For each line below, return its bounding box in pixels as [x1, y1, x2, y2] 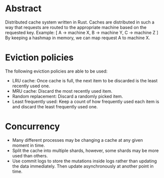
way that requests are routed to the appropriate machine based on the [5, 24, 147, 30]
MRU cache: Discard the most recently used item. [12, 88, 113, 94]
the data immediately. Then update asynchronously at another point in [12, 163, 154, 169]
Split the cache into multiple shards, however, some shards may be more [12, 148, 159, 153]
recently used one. [12, 83, 50, 89]
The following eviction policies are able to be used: [5, 68, 108, 74]
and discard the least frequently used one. [12, 103, 98, 109]
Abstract [5, 3, 42, 14]
